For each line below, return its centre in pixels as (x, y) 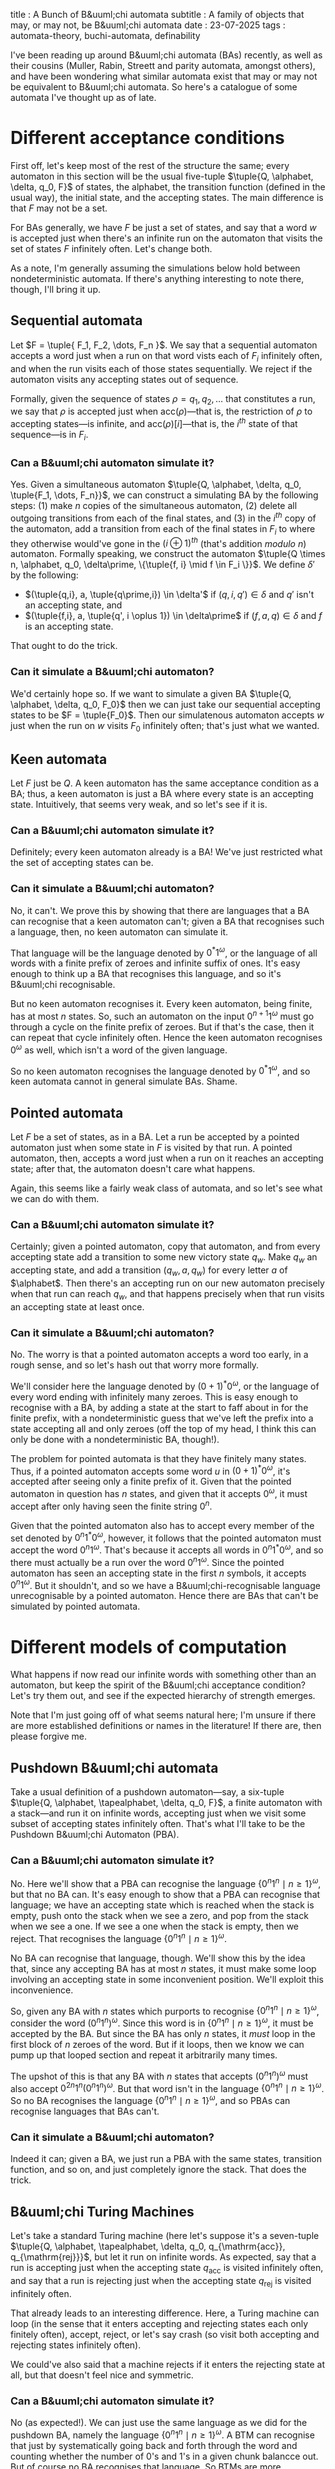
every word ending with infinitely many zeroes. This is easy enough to (154, 1396)
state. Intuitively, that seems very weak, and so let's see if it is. (139, 805)
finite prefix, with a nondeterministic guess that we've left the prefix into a (162, 1418)
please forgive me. (48, 1736)
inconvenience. (42, 1990)
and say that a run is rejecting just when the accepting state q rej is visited (161, 2281)
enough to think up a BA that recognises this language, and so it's (146, 974)
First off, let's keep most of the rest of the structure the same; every (150, 165)
